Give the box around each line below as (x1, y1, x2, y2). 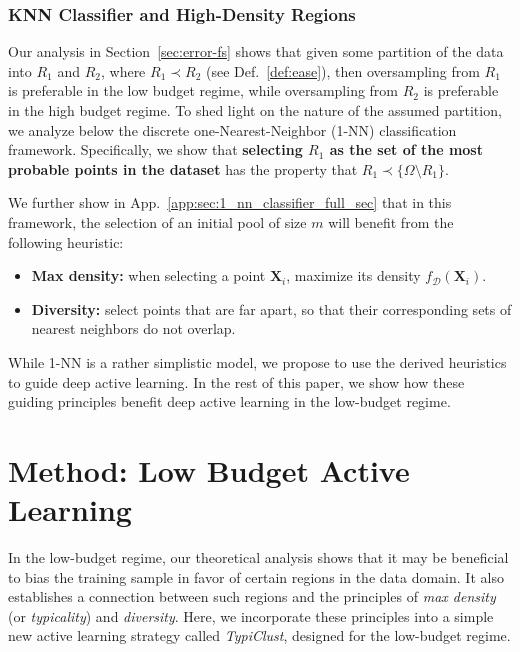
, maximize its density (286, 265, 421, 286)
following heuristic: (8, 231, 124, 252)
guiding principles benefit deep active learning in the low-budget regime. (8, 391, 451, 412)
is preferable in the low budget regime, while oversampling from (8, 80, 399, 101)
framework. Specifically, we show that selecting (8, 139, 303, 160)
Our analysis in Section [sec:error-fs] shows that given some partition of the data (8, 41, 504, 62)
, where (100, 60, 146, 81)
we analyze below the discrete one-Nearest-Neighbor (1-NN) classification (8, 119, 457, 140)
